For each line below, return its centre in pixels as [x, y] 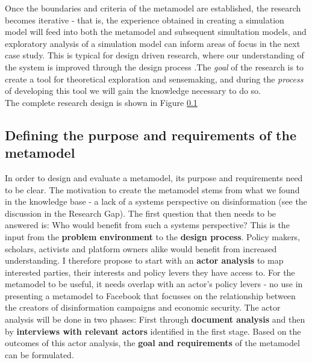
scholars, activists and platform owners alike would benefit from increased [141, 248]
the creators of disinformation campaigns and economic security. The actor [143, 307]
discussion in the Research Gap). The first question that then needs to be [141, 213]
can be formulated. [39, 354]
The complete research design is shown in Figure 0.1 [101, 102]
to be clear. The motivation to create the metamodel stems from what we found [152, 189]
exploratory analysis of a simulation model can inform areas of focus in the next [153, 43]
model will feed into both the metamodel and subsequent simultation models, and [156, 32]
